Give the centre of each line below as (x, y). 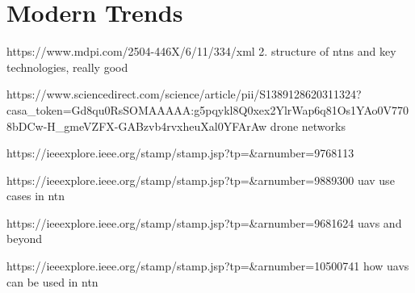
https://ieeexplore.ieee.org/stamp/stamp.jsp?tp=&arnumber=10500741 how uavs (208, 266)
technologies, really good (67, 67)
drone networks (308, 126)
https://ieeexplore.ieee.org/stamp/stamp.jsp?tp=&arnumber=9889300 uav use (201, 180)
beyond (24, 239)
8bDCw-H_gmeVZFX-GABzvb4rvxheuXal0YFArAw (137, 126)
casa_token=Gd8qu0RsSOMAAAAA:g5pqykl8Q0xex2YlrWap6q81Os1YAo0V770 (208, 109)
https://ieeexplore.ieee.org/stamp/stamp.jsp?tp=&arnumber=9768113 (180, 153)
